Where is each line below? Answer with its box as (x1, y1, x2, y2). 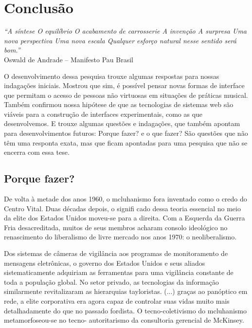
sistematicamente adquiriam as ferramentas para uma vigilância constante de (4, 267, 234, 277)
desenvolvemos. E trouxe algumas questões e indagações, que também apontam (4, 118, 240, 128)
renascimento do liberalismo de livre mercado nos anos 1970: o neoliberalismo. (4, 232, 237, 242)
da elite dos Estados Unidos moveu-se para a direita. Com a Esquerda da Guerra (4, 213, 245, 223)
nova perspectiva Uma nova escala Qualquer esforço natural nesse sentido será (4, 35, 236, 45)
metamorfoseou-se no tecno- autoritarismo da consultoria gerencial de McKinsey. (4, 315, 244, 325)
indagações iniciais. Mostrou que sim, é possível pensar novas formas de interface (4, 80, 245, 91)
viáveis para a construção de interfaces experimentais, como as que (4, 109, 203, 119)
